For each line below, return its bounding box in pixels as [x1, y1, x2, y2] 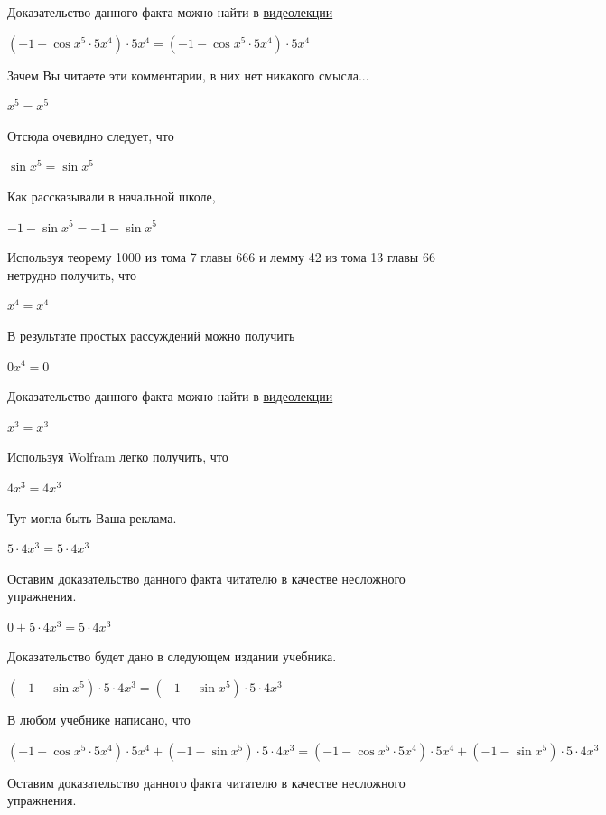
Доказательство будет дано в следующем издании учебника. [7, 647, 337, 666]
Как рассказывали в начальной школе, [7, 186, 216, 205]
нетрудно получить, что [7, 265, 137, 284]
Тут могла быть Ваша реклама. [7, 508, 177, 527]
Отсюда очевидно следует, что [7, 126, 174, 145]
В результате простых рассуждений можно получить [7, 325, 295, 344]
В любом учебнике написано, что [7, 710, 191, 729]
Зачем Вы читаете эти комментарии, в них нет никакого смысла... [7, 65, 369, 84]
